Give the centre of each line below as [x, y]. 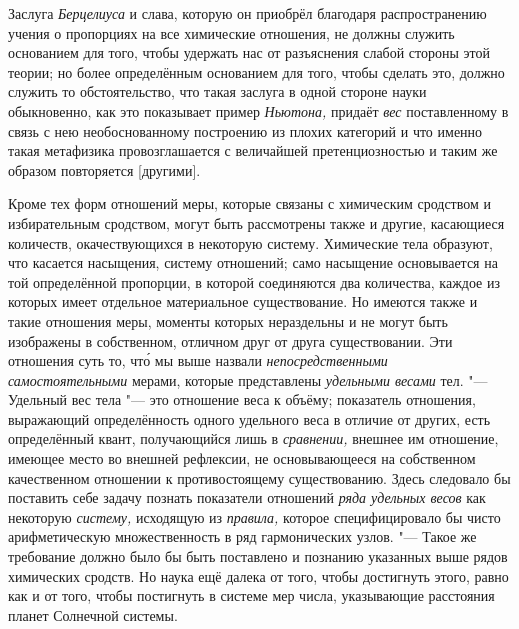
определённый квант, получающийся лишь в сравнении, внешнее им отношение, [253, 438]
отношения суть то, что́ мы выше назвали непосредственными [198, 360]
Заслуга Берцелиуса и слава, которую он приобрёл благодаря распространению [247, 13]
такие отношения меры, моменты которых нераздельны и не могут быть [228, 320]
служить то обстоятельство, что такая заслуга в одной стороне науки [217, 91]
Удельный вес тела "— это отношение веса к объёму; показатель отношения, [242, 399]
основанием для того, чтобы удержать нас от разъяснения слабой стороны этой [249, 52]
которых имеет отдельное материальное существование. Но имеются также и [243, 301]
